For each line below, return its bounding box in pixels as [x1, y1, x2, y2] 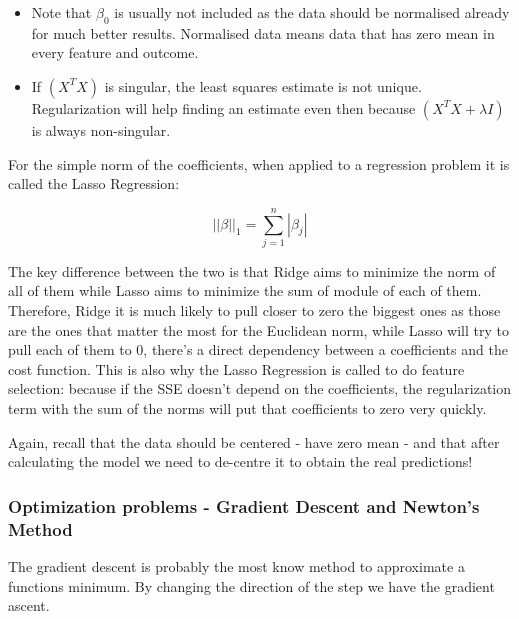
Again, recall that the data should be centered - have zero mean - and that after [8, 431, 500, 452]
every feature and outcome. [31, 42, 199, 63]
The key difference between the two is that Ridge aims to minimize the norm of [8, 260, 496, 281]
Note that [31, 2, 92, 22]
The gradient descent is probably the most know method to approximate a [8, 555, 465, 576]
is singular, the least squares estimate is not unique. [104, 75, 422, 96]
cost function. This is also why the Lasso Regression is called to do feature [8, 358, 465, 379]
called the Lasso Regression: [8, 173, 180, 194]
